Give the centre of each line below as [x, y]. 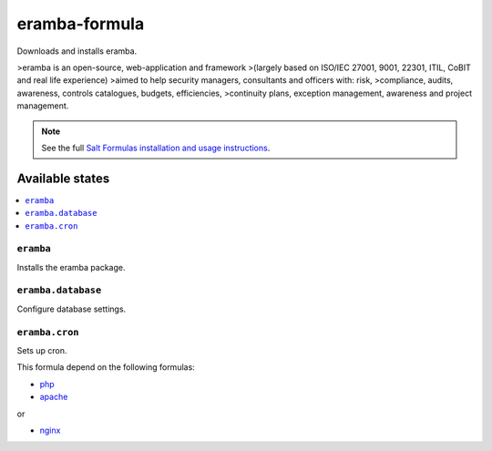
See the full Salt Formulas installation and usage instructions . [156, 148]
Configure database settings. [72, 309]
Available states [63, 178]
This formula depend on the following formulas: [106, 367]
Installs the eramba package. [71, 267]
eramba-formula [81, 24]
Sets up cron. [42, 350]
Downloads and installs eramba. [77, 51]
